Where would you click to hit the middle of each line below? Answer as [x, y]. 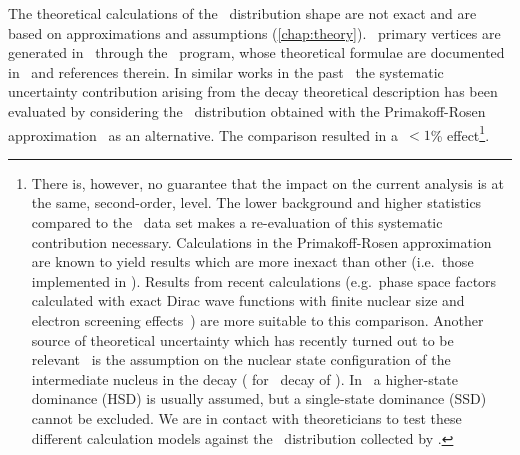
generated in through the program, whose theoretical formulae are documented [256, 52]
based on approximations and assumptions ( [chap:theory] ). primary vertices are [254, 32]
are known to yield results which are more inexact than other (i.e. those [252, 261]
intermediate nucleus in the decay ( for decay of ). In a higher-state [244, 378]
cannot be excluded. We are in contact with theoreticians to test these [246, 417]
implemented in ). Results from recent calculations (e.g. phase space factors [264, 280]
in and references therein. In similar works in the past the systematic [226, 71]
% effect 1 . [460, 133]
